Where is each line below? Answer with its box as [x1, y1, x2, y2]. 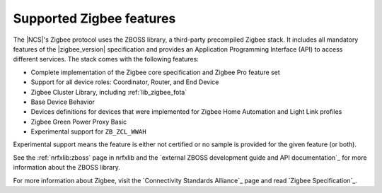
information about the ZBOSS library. [13, 163, 120, 172]
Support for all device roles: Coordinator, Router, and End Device [30, 78, 219, 86]
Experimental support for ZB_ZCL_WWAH [30, 127, 146, 136]
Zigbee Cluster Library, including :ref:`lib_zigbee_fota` [30, 88, 187, 96]
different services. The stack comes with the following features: [13, 55, 199, 64]
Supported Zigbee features [13, 11, 176, 26]
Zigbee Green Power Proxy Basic [30, 117, 127, 126]
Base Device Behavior [30, 98, 95, 106]
